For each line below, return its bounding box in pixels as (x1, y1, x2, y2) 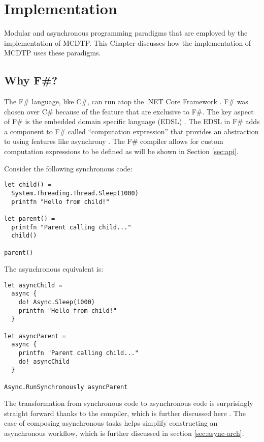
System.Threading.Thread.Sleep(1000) (11, 189, 139, 197)
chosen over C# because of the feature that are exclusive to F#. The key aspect (4, 106, 254, 116)
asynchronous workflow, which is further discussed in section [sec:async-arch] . (4, 428, 244, 438)
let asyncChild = (4, 281, 62, 289)
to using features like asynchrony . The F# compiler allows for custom (4, 136, 223, 146)
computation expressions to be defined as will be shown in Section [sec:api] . (4, 146, 239, 157)
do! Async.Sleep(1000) (18, 299, 95, 306)
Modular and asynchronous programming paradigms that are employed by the (4, 27, 248, 38)
